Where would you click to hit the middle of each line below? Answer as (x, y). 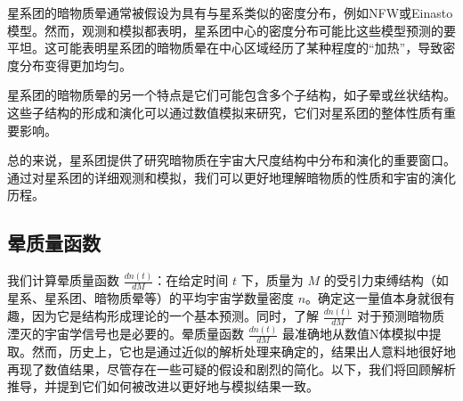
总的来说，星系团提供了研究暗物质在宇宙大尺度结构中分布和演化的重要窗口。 (231, 160)
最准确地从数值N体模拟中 (356, 334)
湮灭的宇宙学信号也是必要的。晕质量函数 (126, 334)
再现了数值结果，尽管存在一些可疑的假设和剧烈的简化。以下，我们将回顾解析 (231, 368)
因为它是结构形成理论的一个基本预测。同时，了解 (175, 316)
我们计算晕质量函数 (63, 280)
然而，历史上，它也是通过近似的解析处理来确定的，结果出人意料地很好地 (244, 352)
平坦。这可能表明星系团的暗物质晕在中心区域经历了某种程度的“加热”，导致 (225, 48)
